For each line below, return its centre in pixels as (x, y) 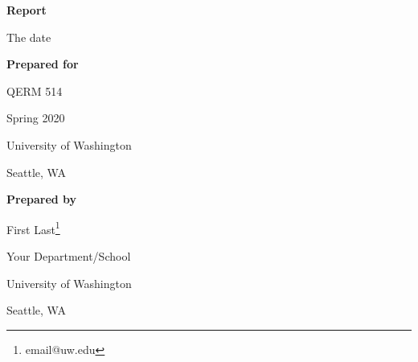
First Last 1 (33, 228)
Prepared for (43, 64)
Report (27, 10)
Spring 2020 (36, 118)
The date (29, 37)
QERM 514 (35, 90)
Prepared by (42, 199)
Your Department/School (69, 256)
